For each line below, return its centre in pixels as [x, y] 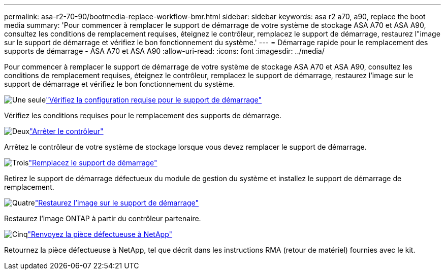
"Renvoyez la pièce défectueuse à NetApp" [100, 234]
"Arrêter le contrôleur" [67, 131]
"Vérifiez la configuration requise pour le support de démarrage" [154, 100]
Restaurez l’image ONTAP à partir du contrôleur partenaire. [103, 218]
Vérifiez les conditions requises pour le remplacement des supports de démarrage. [143, 115]
